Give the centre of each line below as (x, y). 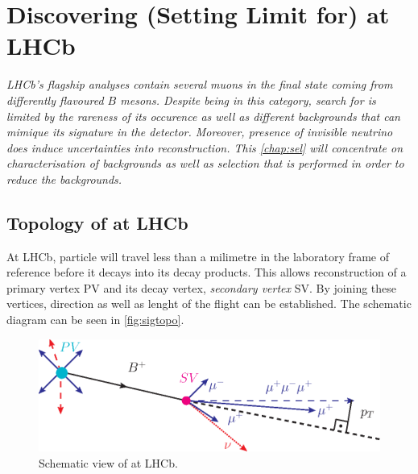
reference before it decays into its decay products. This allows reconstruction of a (207, 272)
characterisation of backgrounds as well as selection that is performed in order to (205, 163)
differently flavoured (55, 100)
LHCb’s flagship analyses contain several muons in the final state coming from (200, 84)
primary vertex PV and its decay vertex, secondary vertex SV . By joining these (202, 287)
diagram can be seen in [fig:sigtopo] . (95, 320)
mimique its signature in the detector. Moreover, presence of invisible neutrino (200, 132)
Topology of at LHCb (97, 222)
